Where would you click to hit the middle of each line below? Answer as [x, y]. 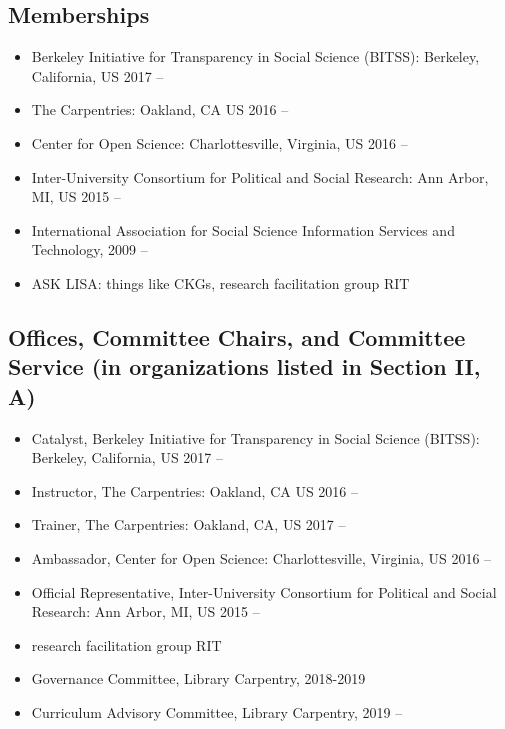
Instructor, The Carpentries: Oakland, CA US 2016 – [195, 490]
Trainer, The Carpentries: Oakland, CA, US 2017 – [188, 524]
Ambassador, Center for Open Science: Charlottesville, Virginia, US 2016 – [261, 557]
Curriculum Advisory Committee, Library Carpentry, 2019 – [217, 711]
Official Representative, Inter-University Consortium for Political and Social [264, 591]
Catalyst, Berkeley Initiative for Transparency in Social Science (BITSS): [255, 437]
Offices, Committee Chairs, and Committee [237, 336]
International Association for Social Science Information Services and [243, 229]
